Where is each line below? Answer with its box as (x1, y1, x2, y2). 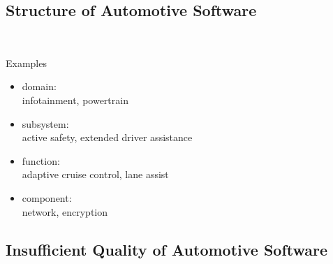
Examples (6, 55, 47, 70)
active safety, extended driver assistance (22, 130, 193, 145)
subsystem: (22, 116, 69, 131)
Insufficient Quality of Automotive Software (6, 238, 328, 260)
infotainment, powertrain (22, 92, 128, 107)
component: (22, 190, 72, 205)
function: (22, 153, 60, 168)
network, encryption (22, 204, 108, 219)
